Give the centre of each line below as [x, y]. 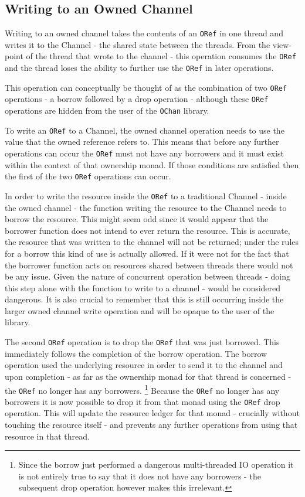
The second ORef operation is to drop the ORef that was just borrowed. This [142, 342]
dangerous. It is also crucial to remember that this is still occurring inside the [144, 299]
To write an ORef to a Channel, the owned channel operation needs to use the [145, 130]
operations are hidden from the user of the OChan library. [107, 110]
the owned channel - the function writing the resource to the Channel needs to [146, 207]
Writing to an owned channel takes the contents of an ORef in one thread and [144, 33]
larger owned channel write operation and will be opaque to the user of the [140, 310]
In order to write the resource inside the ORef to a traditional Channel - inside [146, 195]
